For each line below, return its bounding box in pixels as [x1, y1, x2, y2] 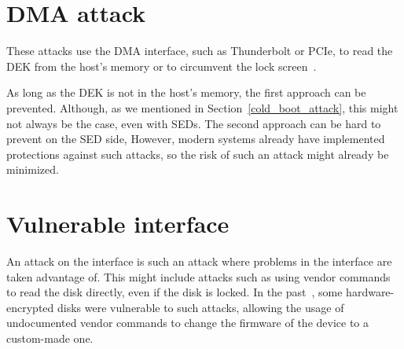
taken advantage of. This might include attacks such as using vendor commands [6, 268, 391, 285]
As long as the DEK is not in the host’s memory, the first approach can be [6, 84, 366, 101]
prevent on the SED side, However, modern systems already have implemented [6, 130, 385, 147]
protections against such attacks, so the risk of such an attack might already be [6, 145, 389, 162]
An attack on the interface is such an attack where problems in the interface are [6, 253, 392, 269]
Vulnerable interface [6, 208, 230, 240]
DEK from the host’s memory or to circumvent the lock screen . [6, 57, 317, 74]
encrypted [6, 299, 54, 315]
